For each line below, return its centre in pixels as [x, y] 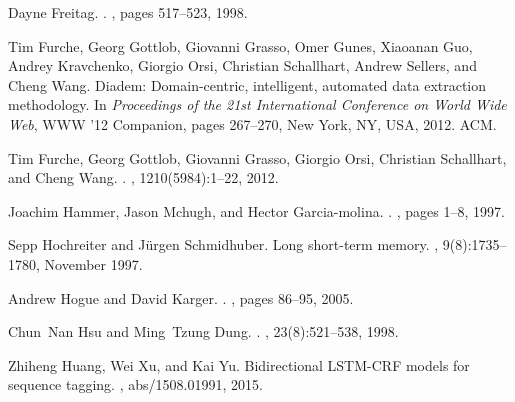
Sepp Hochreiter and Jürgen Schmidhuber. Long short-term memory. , [223, 244]
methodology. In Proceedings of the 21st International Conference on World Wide [257, 104]
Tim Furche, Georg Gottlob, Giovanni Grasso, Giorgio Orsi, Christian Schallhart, [257, 157]
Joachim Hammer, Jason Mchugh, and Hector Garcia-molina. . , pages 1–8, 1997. [256, 210]
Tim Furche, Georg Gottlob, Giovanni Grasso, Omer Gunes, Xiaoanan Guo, [240, 45]
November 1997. [93, 263]
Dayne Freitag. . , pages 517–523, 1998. [128, 12]
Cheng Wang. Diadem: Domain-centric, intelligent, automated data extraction [247, 84]
